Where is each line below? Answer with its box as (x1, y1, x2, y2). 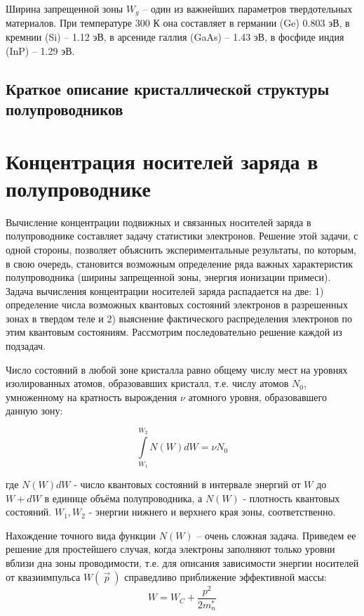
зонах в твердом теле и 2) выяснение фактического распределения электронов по (6, 310, 353, 325)
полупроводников (6, 98, 123, 120)
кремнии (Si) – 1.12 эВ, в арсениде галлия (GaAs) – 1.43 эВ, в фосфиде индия (6, 30, 344, 44)
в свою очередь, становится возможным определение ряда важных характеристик (6, 256, 353, 270)
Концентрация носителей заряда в (6, 146, 318, 175)
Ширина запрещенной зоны (6, 1, 123, 15)
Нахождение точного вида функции (6, 527, 156, 542)
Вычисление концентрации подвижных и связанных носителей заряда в (6, 214, 311, 229)
